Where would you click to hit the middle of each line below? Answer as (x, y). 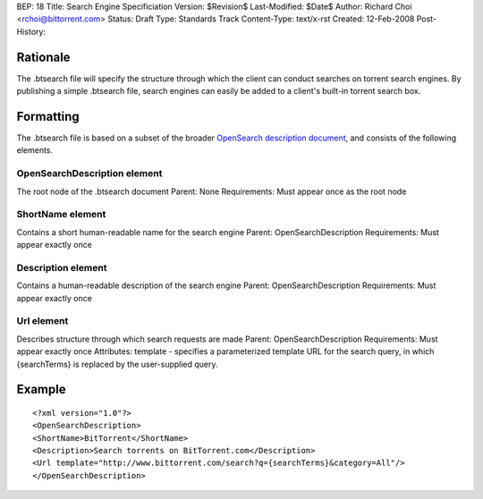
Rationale (43, 57)
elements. (35, 150)
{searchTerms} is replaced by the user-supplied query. (117, 364)
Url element (42, 321)
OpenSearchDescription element (89, 173)
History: (31, 31)
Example (41, 389)
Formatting (48, 116)
